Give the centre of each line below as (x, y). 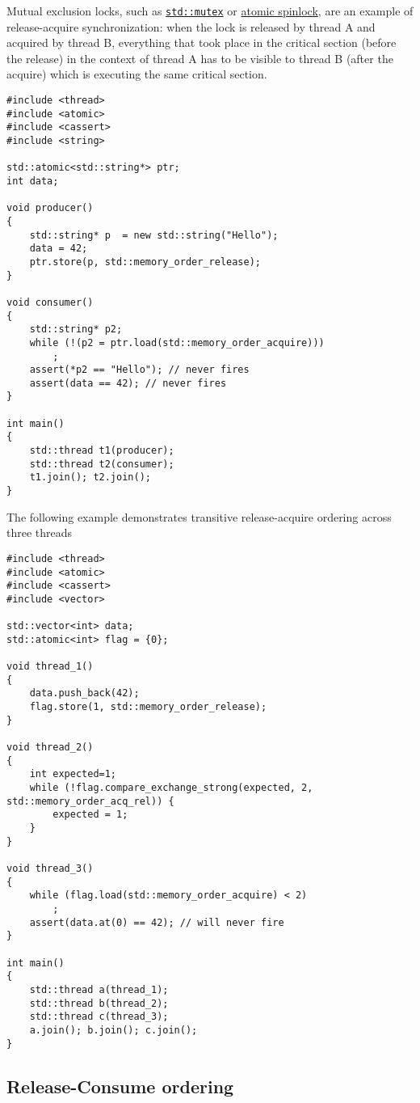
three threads (40, 532)
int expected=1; (73, 774)
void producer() (50, 208)
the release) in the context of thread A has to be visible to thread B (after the (200, 58)
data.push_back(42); (84, 693)
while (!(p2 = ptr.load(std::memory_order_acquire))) (177, 342)
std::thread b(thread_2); (99, 1003)
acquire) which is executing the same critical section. (137, 74)
